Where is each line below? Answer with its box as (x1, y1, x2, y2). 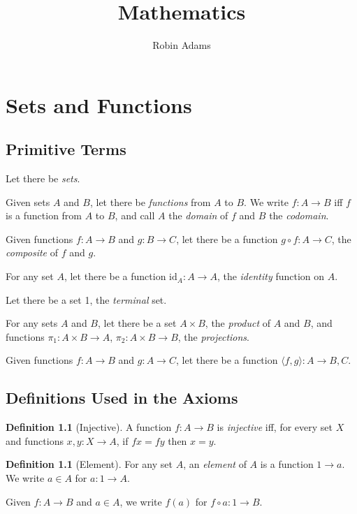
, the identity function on (217, 269, 325, 284)
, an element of (183, 457, 247, 471)
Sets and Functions (6, 90, 192, 119)
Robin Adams (152, 38, 211, 52)
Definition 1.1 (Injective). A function (6, 420, 172, 434)
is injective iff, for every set (217, 420, 333, 434)
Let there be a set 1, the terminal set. (6, 292, 167, 307)
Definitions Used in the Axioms (6, 387, 238, 409)
